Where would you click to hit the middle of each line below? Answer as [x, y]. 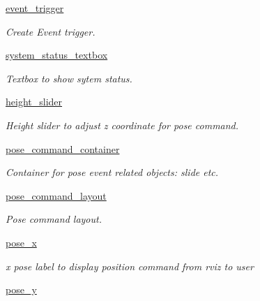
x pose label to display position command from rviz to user [130, 266]
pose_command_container [63, 148]
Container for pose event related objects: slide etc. [112, 172]
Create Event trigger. [51, 31]
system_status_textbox [57, 55]
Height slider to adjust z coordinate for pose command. [122, 125]
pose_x [21, 242]
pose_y [21, 289]
